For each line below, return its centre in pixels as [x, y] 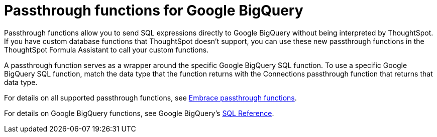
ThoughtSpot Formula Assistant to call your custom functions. [106, 49]
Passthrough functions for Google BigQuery [154, 10]
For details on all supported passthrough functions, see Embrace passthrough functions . [150, 97]
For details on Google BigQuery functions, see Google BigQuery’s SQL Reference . [139, 113]
